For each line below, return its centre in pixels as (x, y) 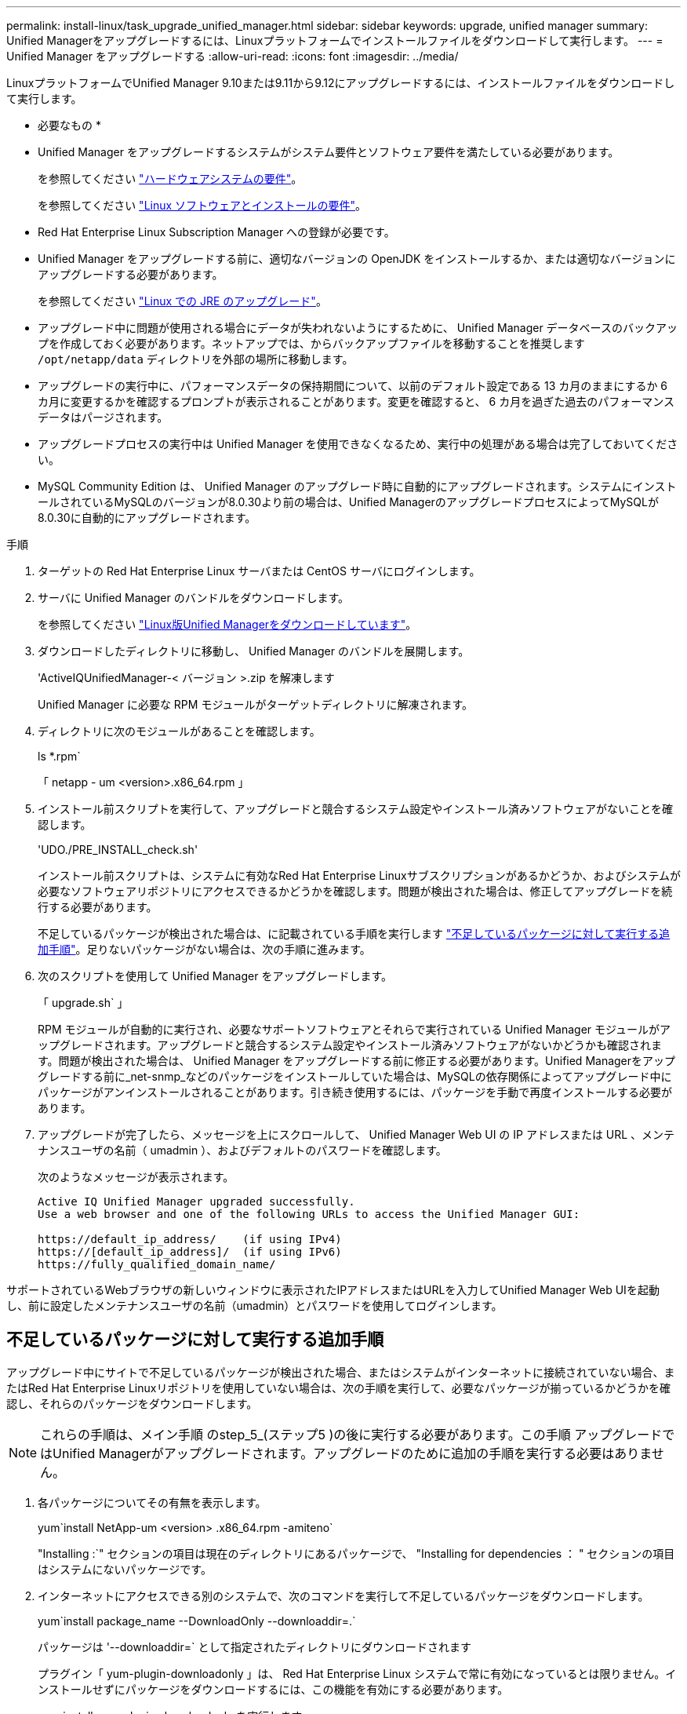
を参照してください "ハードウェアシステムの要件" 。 (170, 179)
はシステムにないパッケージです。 (125, 1569)
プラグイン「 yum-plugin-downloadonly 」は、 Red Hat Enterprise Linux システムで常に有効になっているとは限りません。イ (357, 1673)
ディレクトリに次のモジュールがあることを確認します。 (179, 731)
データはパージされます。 (103, 417)
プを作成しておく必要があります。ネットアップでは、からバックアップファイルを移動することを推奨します (311, 343)
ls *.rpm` (59, 756)
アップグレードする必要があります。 (131, 274)
